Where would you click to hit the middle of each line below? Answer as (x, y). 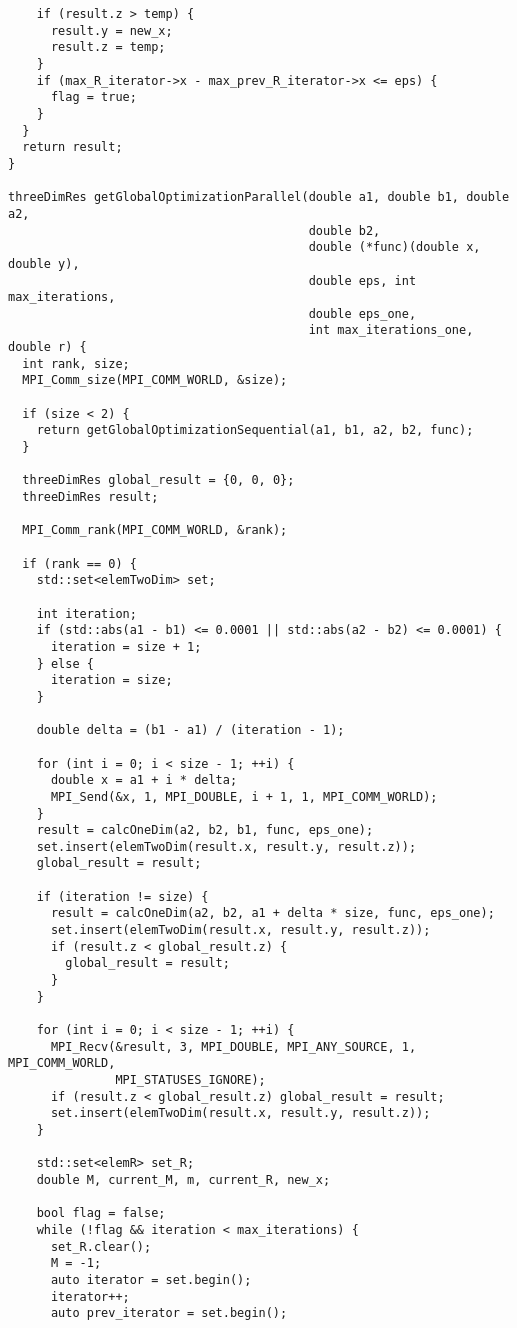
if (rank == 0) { (79, 563)
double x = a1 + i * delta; (144, 780)
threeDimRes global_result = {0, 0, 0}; (158, 480)
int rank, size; (76, 363)
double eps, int (362, 280)
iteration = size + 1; (126, 646)
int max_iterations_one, (391, 330)
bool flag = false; (101, 1213)
